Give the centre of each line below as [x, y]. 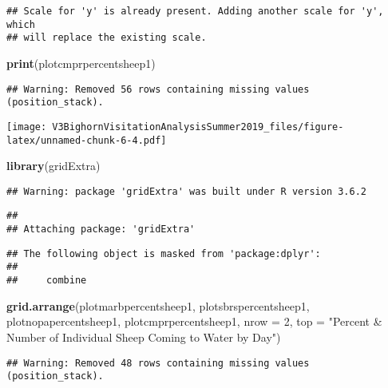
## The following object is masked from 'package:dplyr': [164, 253]
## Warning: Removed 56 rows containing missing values [158, 89]
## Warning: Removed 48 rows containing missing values [158, 363]
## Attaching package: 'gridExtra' [101, 230]
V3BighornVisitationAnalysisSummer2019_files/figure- [198, 127]
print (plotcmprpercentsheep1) [81, 63]
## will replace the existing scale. [107, 38]
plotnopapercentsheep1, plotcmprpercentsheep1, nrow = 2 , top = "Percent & [194, 321]
